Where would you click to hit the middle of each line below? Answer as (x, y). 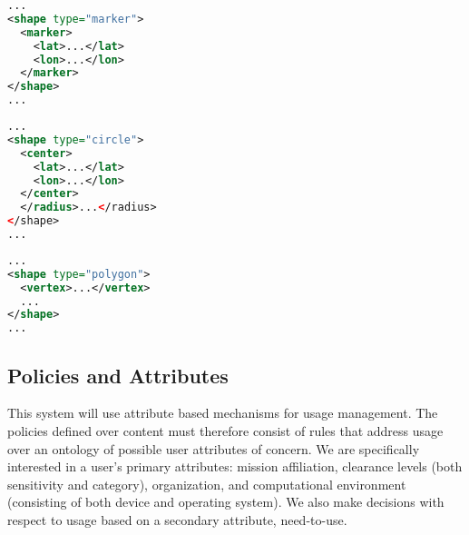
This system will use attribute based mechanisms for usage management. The (223, 413)
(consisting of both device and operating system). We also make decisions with (226, 502)
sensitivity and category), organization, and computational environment (207, 484)
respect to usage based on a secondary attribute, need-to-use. (177, 519)
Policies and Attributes (118, 375)
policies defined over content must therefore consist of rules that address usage (225, 430)
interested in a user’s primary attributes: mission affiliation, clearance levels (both (235, 466)
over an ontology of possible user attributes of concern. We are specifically (214, 448)
